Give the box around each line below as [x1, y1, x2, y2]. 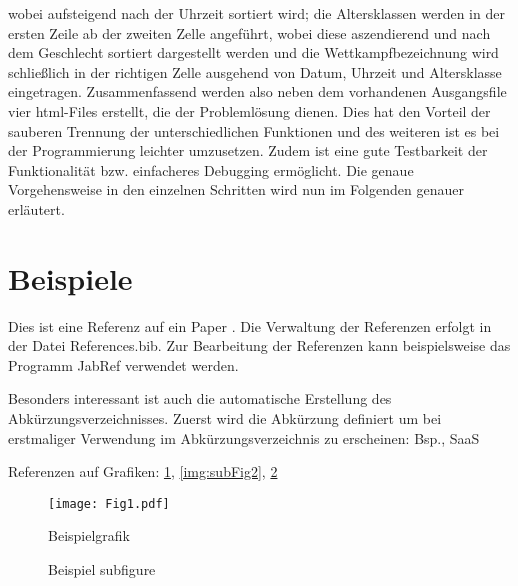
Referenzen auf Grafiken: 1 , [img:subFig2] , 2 [8, 461, 278, 482]
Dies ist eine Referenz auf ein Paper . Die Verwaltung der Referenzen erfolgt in [8, 315, 492, 336]
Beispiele [8, 257, 133, 298]
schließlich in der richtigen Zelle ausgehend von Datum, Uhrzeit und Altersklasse [8, 61, 502, 82]
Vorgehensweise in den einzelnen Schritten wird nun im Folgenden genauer [8, 179, 464, 200]
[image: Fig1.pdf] [48, 496, 170, 511]
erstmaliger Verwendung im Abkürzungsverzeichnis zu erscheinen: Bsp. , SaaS [8, 427, 480, 448]
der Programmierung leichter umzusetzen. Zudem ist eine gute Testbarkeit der [8, 140, 488, 161]
